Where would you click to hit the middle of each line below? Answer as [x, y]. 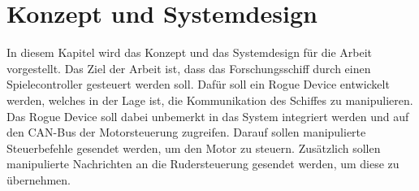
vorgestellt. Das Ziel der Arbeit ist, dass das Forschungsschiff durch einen [189, 68]
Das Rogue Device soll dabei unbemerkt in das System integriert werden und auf [208, 116]
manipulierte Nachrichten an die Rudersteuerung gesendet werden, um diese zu [203, 164]
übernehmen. [39, 179]
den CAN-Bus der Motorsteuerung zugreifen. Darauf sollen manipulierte [186, 132]
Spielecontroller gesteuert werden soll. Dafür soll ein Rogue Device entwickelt [198, 84]
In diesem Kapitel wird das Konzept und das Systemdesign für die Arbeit [190, 52]
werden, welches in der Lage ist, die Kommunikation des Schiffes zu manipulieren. [210, 100]
